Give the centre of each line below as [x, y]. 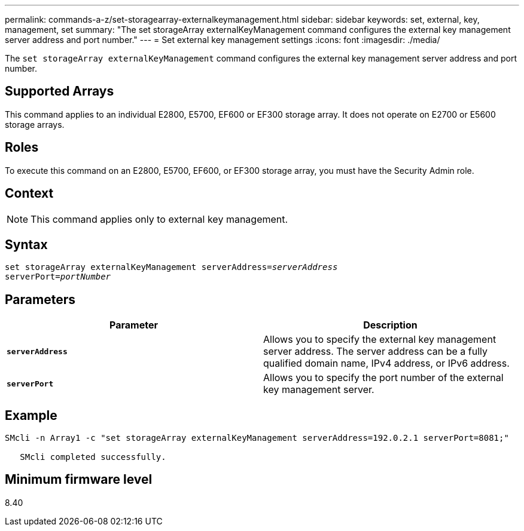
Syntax [26, 244]
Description [390, 325]
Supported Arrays [60, 91]
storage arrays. [35, 124]
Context [29, 194]
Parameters [40, 299]
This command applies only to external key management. [159, 219]
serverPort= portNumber [58, 277]
